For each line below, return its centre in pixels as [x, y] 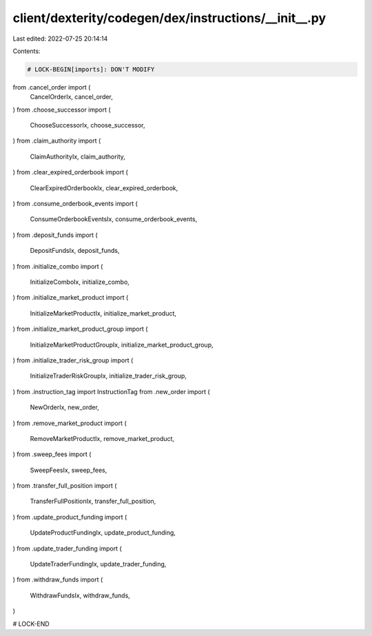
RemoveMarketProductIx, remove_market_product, [102, 438]
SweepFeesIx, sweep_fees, [69, 470]
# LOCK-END [31, 624]
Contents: [27, 51]
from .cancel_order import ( [52, 87]
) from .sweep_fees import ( [52, 454]
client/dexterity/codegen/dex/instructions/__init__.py [169, 18]
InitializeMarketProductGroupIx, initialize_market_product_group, [122, 345]
